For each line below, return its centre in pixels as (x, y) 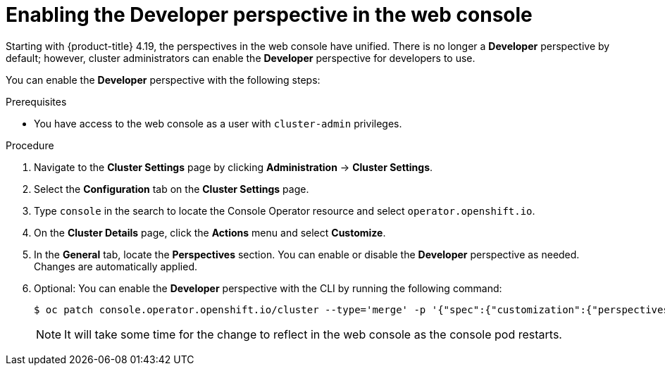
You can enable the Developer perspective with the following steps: (163, 80)
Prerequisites (36, 101)
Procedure (30, 145)
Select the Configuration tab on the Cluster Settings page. (172, 189)
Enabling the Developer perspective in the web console (269, 15)
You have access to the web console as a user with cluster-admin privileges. (218, 123)
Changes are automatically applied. (116, 266)
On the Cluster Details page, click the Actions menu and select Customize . (210, 232)
